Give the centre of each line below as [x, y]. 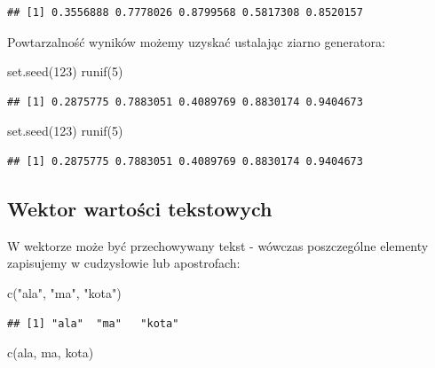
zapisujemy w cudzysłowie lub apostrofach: [124, 263]
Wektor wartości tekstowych [140, 208]
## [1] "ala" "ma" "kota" [93, 323]
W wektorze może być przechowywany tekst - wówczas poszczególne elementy [218, 245]
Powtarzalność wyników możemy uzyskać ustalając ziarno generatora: [196, 41]
